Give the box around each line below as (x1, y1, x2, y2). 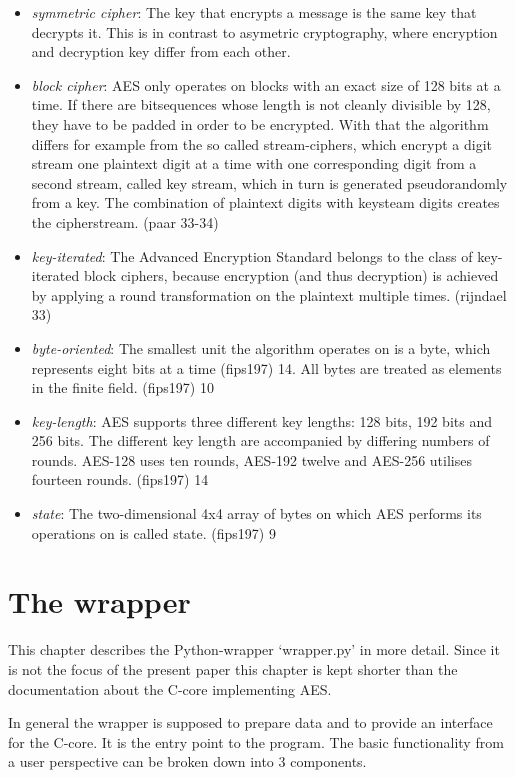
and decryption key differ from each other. (31, 41, 291, 62)
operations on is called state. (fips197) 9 (31, 522, 276, 543)
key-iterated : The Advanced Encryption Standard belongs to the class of (31, 245, 473, 266)
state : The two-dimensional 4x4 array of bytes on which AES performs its (31, 503, 482, 524)
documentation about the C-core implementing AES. (8, 678, 332, 699)
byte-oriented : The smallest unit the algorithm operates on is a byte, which (31, 337, 491, 358)
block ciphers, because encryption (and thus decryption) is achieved (83, 265, 499, 286)
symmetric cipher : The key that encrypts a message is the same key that (31, 2, 477, 22)
